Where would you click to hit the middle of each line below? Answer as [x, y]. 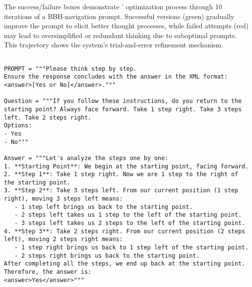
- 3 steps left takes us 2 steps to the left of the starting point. [130, 223]
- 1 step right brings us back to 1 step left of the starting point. [132, 248]
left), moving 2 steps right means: [63, 239]
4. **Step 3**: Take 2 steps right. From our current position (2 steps [125, 231]
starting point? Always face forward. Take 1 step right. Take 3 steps [123, 109]
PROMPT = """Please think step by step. [71, 69]
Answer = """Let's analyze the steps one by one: [86, 158]
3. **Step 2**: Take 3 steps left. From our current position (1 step [121, 191]
